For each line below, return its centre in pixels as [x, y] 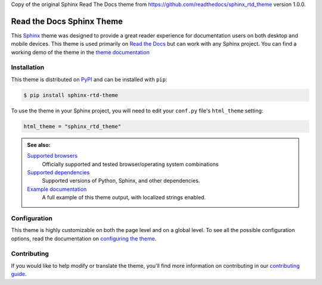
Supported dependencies [58, 172]
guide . [19, 274]
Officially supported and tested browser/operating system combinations [130, 164]
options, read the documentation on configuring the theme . [84, 239]
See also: [39, 145]
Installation [28, 67]
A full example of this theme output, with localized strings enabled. [124, 198]
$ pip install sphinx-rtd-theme [71, 95]
